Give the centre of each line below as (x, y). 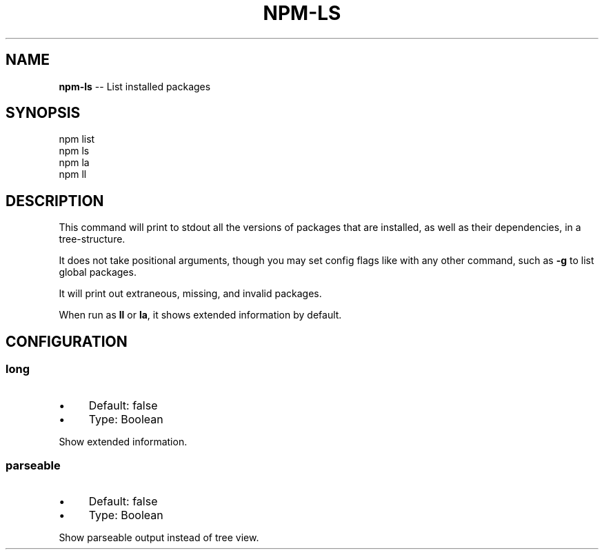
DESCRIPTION (55, 201)
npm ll (73, 174)
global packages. (98, 272)
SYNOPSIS (43, 113)
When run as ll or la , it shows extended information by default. (200, 315)
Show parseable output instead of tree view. (159, 538)
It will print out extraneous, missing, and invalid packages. (190, 294)
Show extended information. (123, 441)
